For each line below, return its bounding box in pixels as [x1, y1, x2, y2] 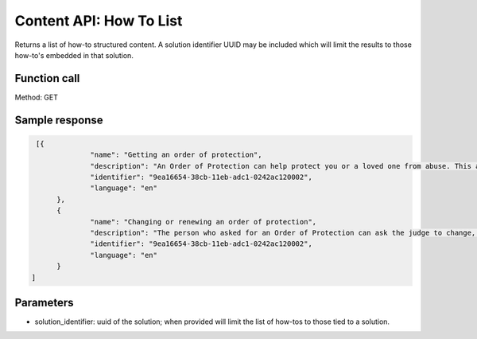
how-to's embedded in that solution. [14, 50, 134, 60]
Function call [14, 72, 80, 85]
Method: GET [14, 92, 59, 102]
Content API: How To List [14, 12, 183, 29]
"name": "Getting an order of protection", [90, 150, 262, 159]
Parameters [14, 295, 74, 310]
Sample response [14, 113, 103, 127]
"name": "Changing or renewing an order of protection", [90, 217, 317, 226]
